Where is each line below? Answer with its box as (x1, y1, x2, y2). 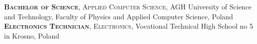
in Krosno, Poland (4, 30, 60, 41)
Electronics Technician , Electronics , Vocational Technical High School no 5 (4, 21, 253, 31)
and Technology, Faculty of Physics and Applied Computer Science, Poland (4, 11, 233, 21)
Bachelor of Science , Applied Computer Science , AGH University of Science (4, 1, 252, 11)
